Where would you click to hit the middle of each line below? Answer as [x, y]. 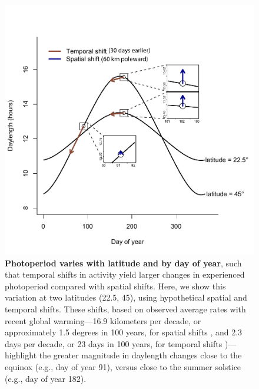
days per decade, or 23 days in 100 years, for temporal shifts [114, 343]
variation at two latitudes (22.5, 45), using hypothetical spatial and [126, 297]
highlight [21, 355]
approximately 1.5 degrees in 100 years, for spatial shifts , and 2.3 [124, 332]
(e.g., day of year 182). [46, 378]
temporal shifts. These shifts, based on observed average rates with [125, 309]
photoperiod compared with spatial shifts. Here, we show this [115, 286]
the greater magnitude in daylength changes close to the [140, 355]
